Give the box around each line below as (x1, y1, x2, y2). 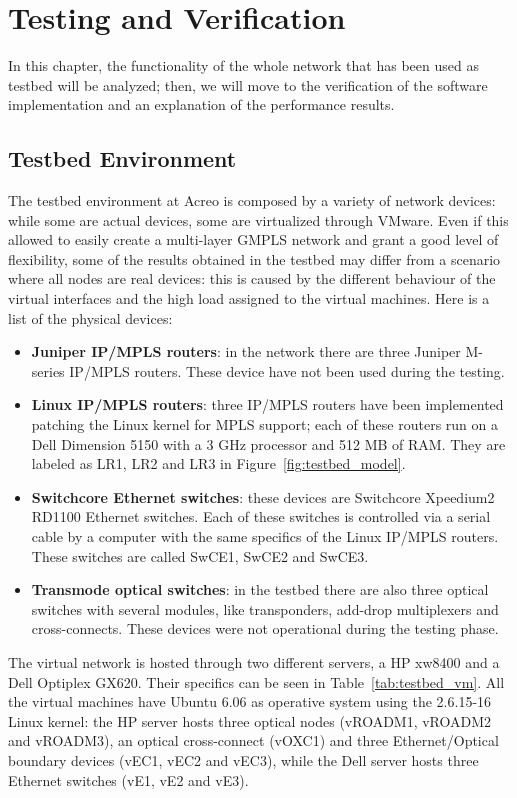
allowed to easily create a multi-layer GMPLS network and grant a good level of (8, 229, 499, 250)
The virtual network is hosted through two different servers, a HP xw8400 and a (8, 651, 500, 672)
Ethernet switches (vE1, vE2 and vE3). (8, 769, 249, 790)
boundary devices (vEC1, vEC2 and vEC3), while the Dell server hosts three (8, 749, 479, 770)
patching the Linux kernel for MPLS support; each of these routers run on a (31, 414, 498, 435)
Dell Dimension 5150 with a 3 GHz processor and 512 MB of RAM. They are (31, 433, 506, 454)
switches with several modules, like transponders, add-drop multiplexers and (31, 598, 499, 619)
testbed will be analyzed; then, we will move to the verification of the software (8, 74, 488, 95)
